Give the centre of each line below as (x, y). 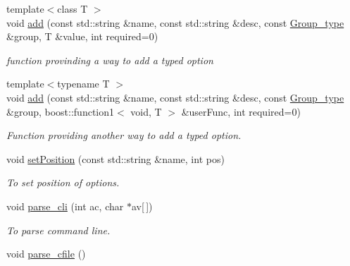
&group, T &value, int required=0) (82, 36)
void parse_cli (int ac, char (65, 206)
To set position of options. (63, 182)
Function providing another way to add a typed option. (124, 135)
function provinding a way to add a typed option (110, 60)
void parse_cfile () (46, 254)
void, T (146, 111)
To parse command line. (58, 230)
